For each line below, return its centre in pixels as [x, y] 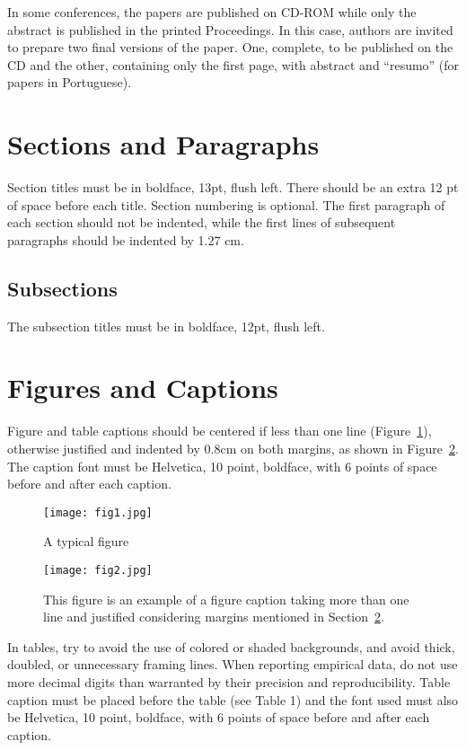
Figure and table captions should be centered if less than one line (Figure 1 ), [220, 431]
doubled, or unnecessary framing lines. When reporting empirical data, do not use [233, 664]
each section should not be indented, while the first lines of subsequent [202, 222]
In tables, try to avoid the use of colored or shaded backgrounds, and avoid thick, [231, 646]
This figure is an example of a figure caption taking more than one [226, 599]
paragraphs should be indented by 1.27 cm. [126, 239]
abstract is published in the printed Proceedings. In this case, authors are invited [230, 29]
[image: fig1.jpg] [98, 512]
